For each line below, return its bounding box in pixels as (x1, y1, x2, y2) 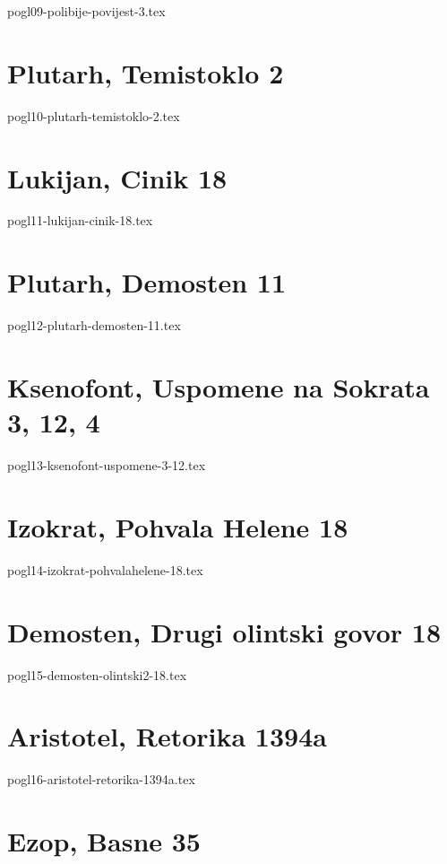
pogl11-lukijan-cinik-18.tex (7, 211, 153, 230)
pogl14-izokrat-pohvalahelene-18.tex (7, 560, 203, 579)
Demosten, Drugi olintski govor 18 (7, 613, 442, 650)
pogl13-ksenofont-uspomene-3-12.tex (7, 456, 206, 475)
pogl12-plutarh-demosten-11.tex (7, 316, 181, 335)
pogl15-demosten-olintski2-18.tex (7, 665, 187, 684)
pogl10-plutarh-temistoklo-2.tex (7, 106, 180, 125)
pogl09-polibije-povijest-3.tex (7, 2, 166, 20)
